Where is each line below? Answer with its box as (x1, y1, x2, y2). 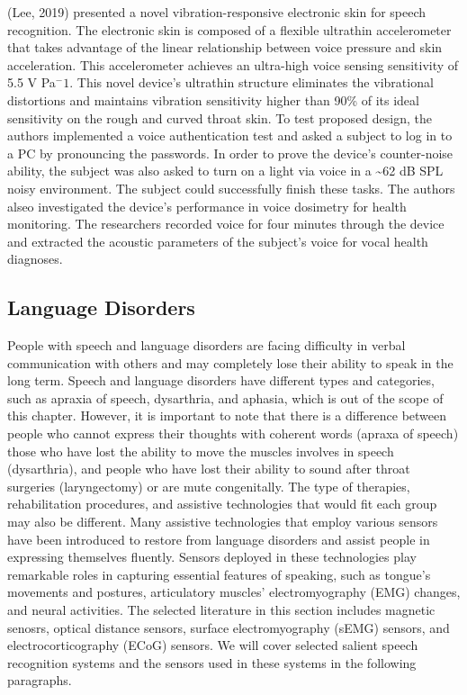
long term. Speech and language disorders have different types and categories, (7, 371, 435, 390)
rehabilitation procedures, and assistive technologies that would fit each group (7, 494, 437, 513)
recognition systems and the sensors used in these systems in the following (7, 653, 417, 672)
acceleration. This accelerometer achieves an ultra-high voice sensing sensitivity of (7, 55, 459, 74)
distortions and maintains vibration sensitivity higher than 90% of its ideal (7, 90, 419, 109)
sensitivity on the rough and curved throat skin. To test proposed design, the (7, 108, 432, 127)
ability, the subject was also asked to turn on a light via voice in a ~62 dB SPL (7, 161, 444, 180)
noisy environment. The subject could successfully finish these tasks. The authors (7, 178, 455, 197)
